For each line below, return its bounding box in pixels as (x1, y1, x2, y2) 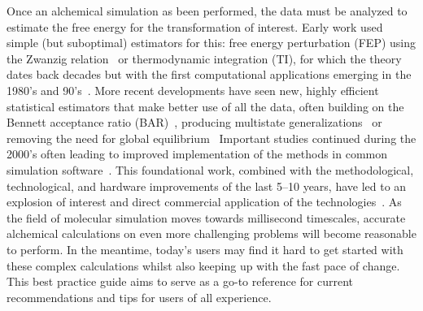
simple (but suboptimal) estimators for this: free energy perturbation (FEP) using (7, 34, 416, 51)
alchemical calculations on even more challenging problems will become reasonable (7, 225, 416, 242)
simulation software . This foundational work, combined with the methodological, (7, 161, 414, 178)
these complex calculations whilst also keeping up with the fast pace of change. (7, 257, 400, 274)
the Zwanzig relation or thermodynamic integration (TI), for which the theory (7, 50, 402, 67)
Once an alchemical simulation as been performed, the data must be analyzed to (7, 2, 408, 19)
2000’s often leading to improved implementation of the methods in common (7, 145, 388, 162)
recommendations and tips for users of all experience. (7, 288, 272, 305)
